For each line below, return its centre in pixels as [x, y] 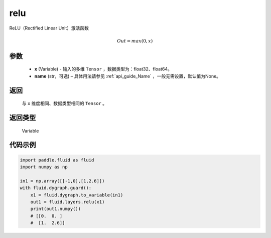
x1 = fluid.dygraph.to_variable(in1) [77, 195]
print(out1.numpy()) [56, 209]
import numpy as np [44, 167]
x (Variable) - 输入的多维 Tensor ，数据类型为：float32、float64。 [103, 69]
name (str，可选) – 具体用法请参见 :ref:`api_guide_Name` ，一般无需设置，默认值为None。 [127, 76]
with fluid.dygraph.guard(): [56, 188]
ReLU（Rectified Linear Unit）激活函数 [49, 28]
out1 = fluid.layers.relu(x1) [67, 202]
